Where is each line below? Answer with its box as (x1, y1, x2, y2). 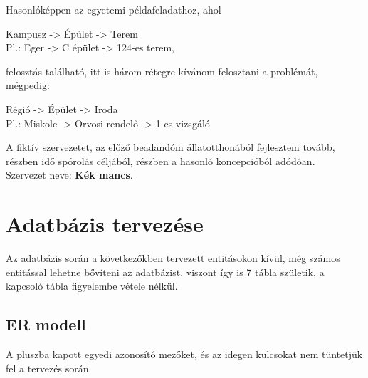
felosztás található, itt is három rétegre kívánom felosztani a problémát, (6, 63, 318, 78)
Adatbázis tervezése (6, 209, 204, 238)
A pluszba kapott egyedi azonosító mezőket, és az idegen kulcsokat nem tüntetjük (6, 347, 363, 362)
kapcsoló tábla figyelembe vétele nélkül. (6, 278, 178, 293)
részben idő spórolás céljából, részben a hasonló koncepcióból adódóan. (6, 153, 315, 168)
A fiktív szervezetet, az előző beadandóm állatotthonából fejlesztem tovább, (6, 140, 335, 154)
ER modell (6, 313, 86, 335)
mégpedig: (6, 78, 50, 93)
